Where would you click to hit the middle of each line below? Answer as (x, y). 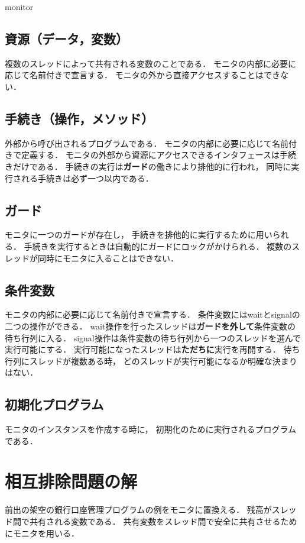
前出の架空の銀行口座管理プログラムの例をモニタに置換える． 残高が (138, 510)
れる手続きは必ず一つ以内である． (87, 178)
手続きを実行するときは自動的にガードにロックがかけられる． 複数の (158, 246)
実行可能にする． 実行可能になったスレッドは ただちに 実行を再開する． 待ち (152, 349)
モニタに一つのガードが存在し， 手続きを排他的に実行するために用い (139, 235)
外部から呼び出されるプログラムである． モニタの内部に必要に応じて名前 (147, 143)
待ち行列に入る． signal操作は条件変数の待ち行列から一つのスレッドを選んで (153, 337)
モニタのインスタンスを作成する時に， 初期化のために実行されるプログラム (150, 429)
